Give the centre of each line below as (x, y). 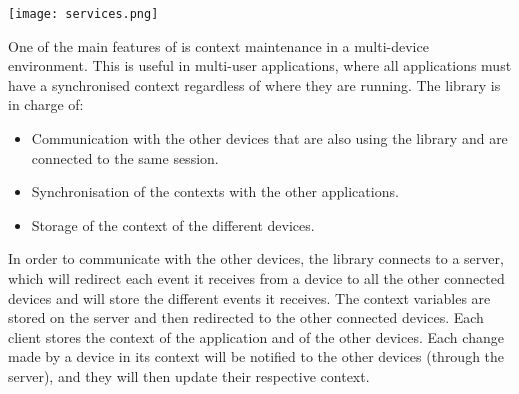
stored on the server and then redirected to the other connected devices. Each (246, 317)
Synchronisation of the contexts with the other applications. (215, 191)
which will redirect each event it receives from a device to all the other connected (256, 278)
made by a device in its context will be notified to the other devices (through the (256, 356)
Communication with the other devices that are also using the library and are (269, 138)
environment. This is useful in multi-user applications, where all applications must (260, 65)
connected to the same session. (125, 157)
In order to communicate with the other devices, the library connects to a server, (256, 258)
